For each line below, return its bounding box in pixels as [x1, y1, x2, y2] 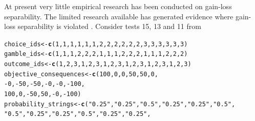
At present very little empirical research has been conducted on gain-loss [4, 1, 232, 11]
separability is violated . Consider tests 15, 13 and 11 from [17, 21, 201, 32]
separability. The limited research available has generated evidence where [4, 11, 233, 21]
